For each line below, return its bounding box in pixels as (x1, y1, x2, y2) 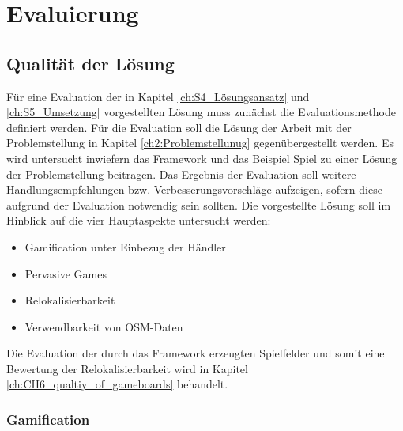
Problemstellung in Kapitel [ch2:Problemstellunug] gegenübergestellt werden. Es (6, 134, 394, 151)
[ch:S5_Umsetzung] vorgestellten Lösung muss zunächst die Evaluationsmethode (6, 104, 396, 120)
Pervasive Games (24, 265, 107, 282)
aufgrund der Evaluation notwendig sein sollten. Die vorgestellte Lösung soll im (6, 196, 391, 213)
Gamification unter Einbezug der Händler (24, 238, 226, 255)
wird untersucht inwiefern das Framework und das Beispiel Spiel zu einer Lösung (6, 149, 397, 166)
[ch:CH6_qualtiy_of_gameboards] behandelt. (6, 376, 228, 392)
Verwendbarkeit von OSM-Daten (24, 318, 183, 335)
